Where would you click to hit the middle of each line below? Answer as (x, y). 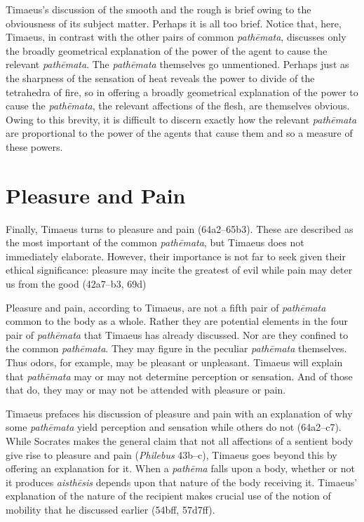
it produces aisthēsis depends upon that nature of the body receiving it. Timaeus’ (182, 482)
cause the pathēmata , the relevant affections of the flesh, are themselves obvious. (178, 106)
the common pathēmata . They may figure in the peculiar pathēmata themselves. (176, 348)
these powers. (34, 146)
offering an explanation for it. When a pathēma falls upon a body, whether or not (180, 468)
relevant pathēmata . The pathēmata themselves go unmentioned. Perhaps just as (177, 64)
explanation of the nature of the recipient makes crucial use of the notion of (168, 496)
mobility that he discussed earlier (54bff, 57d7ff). (110, 509)
